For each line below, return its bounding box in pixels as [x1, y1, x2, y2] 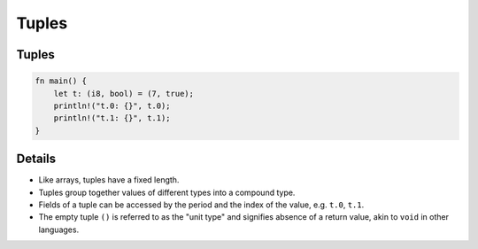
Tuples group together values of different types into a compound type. [38, 187, 296, 198]
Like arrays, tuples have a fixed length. [38, 175, 180, 185]
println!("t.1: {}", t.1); [53, 113, 172, 123]
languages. [38, 224, 80, 235]
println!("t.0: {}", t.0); [53, 100, 172, 111]
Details [16, 152, 57, 167]
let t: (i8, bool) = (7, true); [53, 89, 195, 98]
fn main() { [35, 76, 88, 86]
